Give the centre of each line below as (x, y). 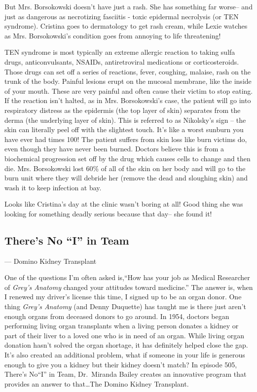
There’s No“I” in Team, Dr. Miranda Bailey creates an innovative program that (126, 374)
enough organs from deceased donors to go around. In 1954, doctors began (117, 316)
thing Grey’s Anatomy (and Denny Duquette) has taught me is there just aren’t (125, 306)
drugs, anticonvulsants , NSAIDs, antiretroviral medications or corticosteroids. (122, 61)
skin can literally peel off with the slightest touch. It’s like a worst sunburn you (124, 129)
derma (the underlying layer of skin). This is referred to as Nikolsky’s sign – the (125, 120)
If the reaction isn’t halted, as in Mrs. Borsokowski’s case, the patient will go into (128, 100)
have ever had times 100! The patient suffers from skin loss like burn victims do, (126, 139)
